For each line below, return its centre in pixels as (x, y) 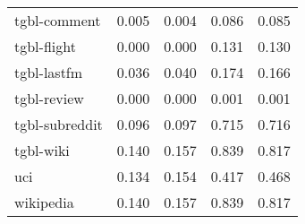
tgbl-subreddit (59, 124)
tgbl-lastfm (49, 72)
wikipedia (44, 202)
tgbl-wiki (42, 150)
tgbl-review (49, 98)
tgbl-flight (45, 46)
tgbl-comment (58, 20)
